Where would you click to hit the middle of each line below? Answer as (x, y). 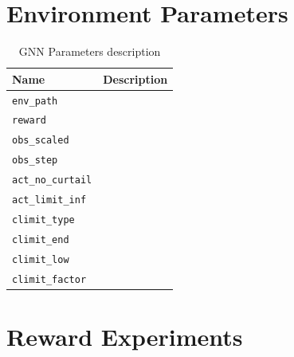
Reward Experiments (125, 337)
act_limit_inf (49, 200)
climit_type (43, 220)
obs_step (35, 161)
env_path (35, 101)
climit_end (41, 239)
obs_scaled (41, 141)
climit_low (41, 259)
